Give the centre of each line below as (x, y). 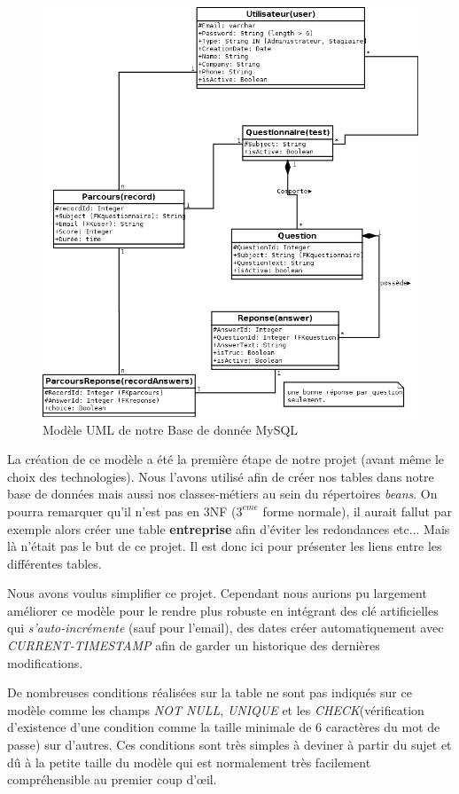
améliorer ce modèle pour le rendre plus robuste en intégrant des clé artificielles (223, 610)
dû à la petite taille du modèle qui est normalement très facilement (189, 762)
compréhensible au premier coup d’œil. (112, 779)
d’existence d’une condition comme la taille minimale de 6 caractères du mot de (224, 727)
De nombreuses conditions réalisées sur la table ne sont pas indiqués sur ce (210, 692)
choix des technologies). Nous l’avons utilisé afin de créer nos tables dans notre (221, 476)
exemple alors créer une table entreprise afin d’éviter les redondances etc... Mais (229, 528)
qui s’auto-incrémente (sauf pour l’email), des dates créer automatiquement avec (226, 628)
